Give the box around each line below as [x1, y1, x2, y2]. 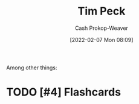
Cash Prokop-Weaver [74, 24, 129, 32]
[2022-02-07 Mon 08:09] [69, 36, 134, 43]
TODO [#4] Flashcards [6, 85, 121, 99]
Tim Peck [77, 4, 126, 18]
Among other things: [6, 64, 57, 71]
